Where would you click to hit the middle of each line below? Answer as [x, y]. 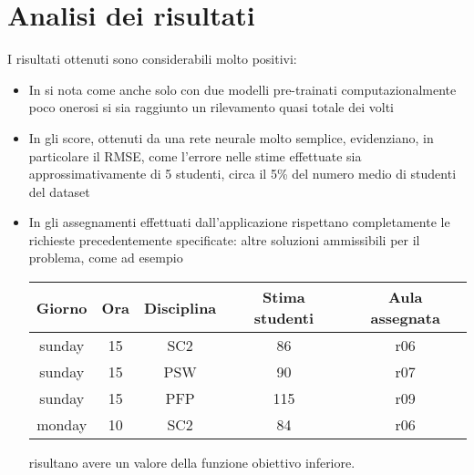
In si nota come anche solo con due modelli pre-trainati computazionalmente [242, 89]
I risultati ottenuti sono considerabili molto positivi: [152, 59]
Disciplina [180, 307]
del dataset [59, 191]
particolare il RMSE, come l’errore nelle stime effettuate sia [195, 155]
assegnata [405, 318]
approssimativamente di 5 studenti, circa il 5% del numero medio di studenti [242, 174]
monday [62, 425]
